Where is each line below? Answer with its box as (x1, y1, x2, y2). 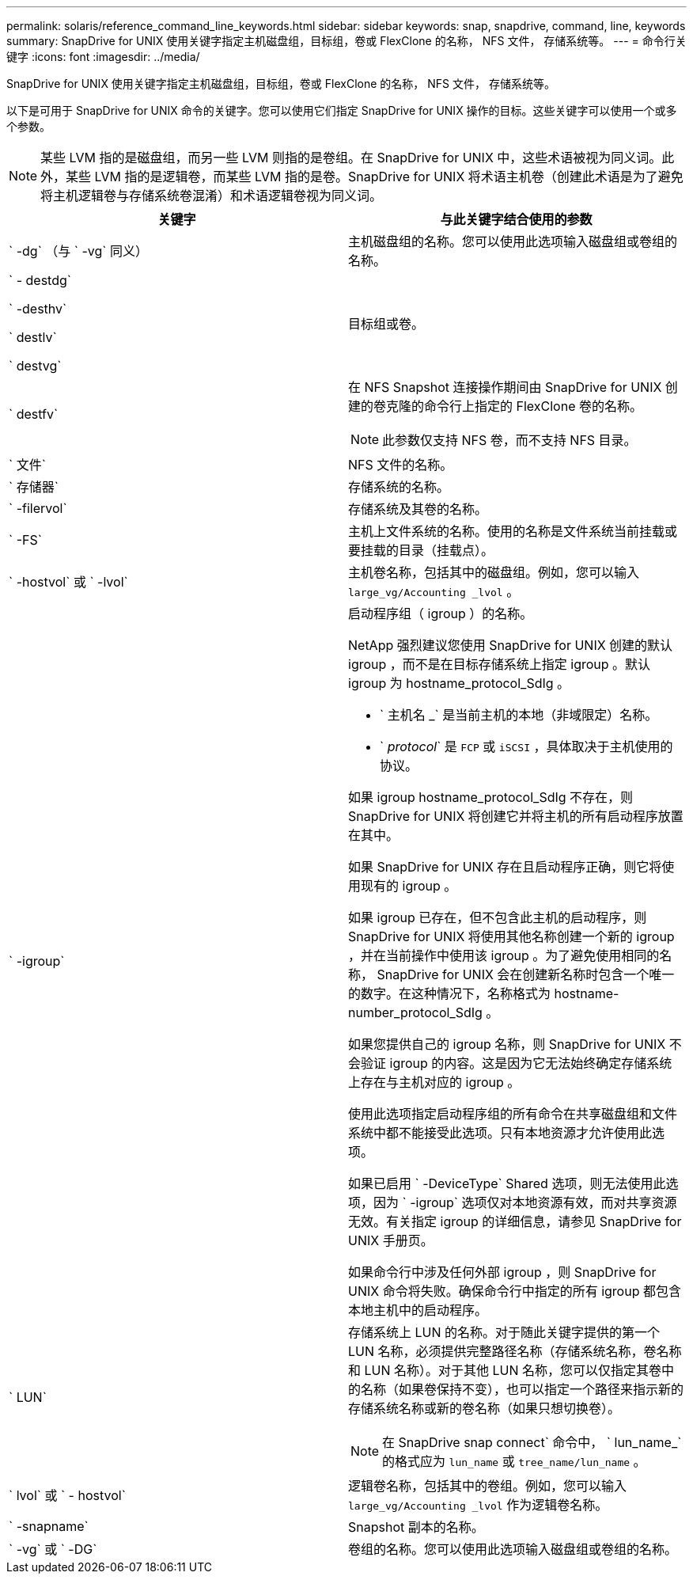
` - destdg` (9, 272, 71, 288)
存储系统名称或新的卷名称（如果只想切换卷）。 (348, 1400, 621, 1416)
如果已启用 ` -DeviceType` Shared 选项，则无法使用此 (348, 1176, 666, 1191)
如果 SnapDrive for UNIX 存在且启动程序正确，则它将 (348, 859, 662, 875)
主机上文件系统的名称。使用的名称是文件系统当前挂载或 (348, 523, 678, 539)
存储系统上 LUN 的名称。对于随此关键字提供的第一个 (348, 1324, 661, 1340)
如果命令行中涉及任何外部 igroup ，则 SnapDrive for (348, 1264, 657, 1280)
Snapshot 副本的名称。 (348, 1519, 484, 1535)
